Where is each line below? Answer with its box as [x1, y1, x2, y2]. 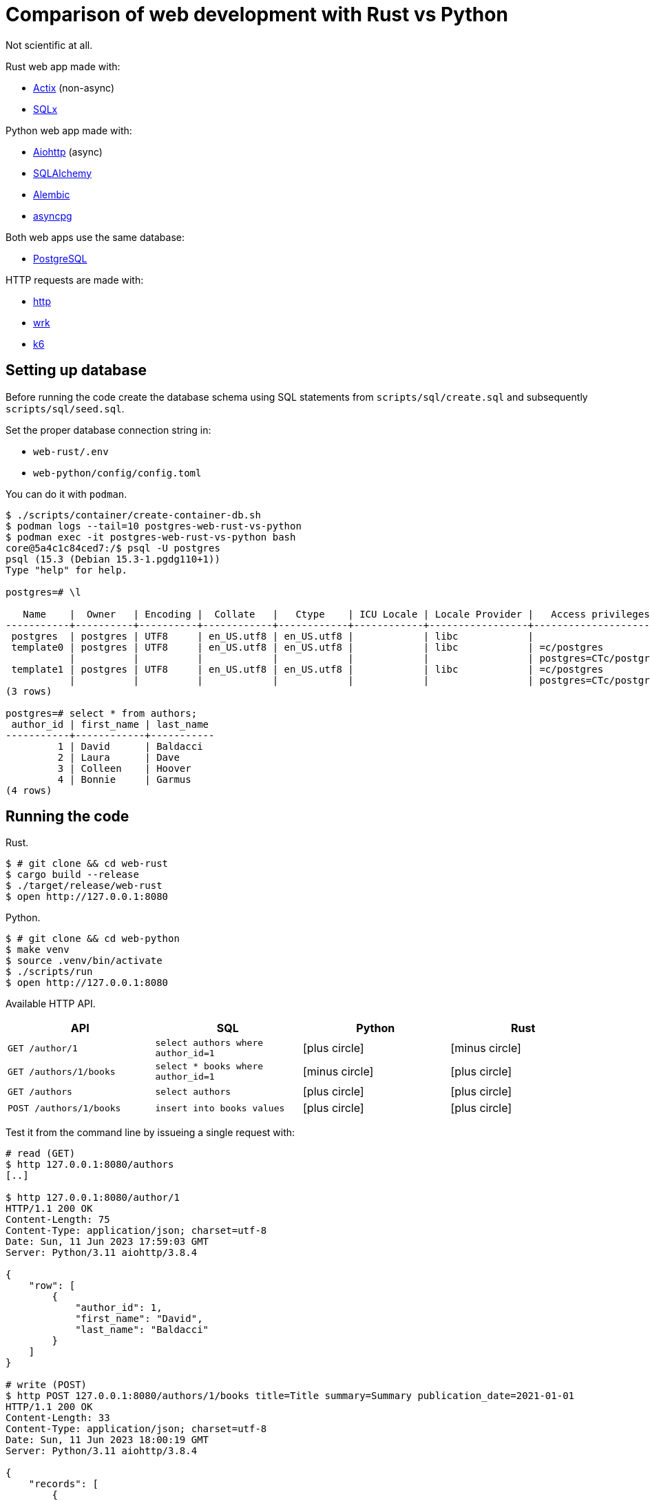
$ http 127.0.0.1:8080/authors [6, 1159, 174, 1171]
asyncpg [33, 209, 72, 222]
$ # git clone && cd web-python [6, 933, 180, 945]
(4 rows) [6, 784, 52, 796]
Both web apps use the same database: [6, 231, 185, 243]
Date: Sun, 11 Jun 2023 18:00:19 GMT [6, 1434, 209, 1446]
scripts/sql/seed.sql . [6, 402, 125, 414]
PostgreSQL [33, 252, 87, 264]
